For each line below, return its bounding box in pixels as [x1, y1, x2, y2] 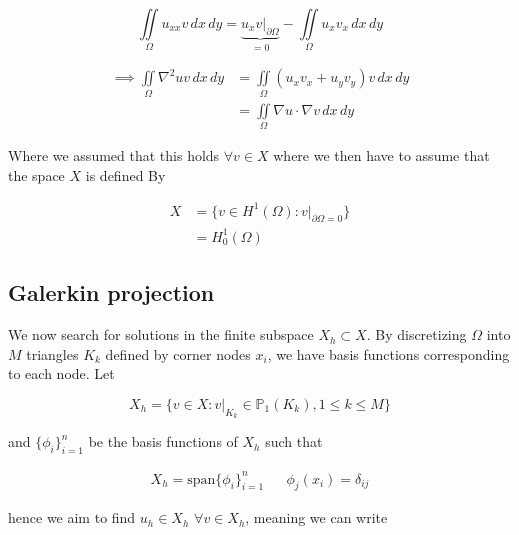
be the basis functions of [88, 431, 238, 452]
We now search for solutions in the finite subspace [8, 324, 314, 345]
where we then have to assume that [273, 144, 490, 165]
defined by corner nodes [105, 343, 251, 364]
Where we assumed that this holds [8, 144, 220, 165]
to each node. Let [8, 363, 115, 384]
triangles [26, 343, 79, 364]
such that [265, 431, 323, 452]
